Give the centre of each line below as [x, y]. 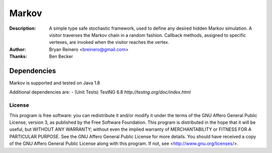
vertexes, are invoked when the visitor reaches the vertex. [109, 42]
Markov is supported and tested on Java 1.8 [55, 83]
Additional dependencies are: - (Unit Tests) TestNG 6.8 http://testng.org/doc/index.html [100, 92]
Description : [23, 28]
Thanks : [18, 57]
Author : [18, 49]
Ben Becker [61, 57]
